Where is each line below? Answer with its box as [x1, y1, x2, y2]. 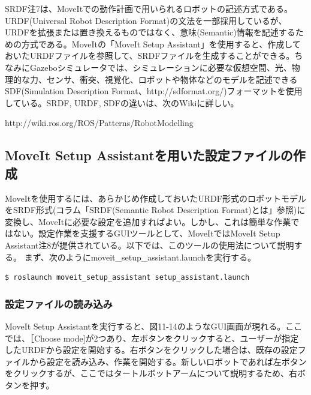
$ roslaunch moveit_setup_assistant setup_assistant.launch [5, 273, 250, 282]
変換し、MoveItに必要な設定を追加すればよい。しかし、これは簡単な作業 [5, 215, 291, 228]
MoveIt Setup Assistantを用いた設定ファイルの [5, 146, 293, 164]
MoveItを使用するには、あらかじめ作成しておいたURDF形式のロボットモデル [5, 191, 306, 204]
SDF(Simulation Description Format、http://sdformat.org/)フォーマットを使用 [5, 85, 303, 97]
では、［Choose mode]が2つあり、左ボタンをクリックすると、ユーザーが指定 [5, 331, 299, 344]
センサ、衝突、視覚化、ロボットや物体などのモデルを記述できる [46, 73, 298, 85]
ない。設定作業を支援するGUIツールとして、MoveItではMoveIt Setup [13, 227, 280, 240]
